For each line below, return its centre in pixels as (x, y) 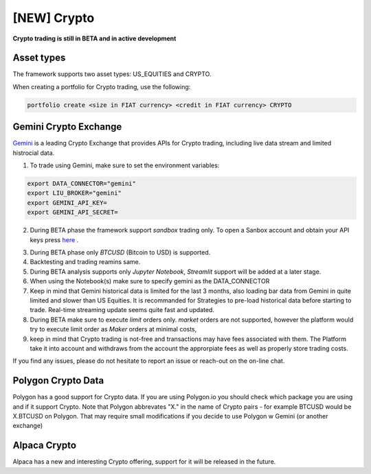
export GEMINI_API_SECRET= (72, 212)
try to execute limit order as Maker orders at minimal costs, (113, 329)
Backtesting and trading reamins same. (85, 262)
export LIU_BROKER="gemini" (74, 193)
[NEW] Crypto (54, 18)
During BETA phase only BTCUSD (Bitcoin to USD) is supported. (120, 252)
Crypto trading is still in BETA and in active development (94, 38)
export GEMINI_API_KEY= (67, 203)
